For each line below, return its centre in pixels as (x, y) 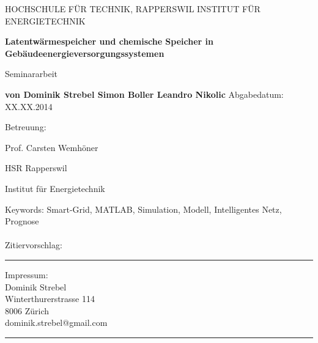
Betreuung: (26, 127)
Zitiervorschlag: (34, 245)
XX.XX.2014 (29, 106)
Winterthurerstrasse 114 (50, 299)
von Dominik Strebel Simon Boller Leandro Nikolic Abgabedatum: (144, 94)
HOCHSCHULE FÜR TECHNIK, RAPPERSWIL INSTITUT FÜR (133, 9)
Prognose (22, 221)
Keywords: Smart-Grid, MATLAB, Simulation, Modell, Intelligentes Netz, (143, 209)
